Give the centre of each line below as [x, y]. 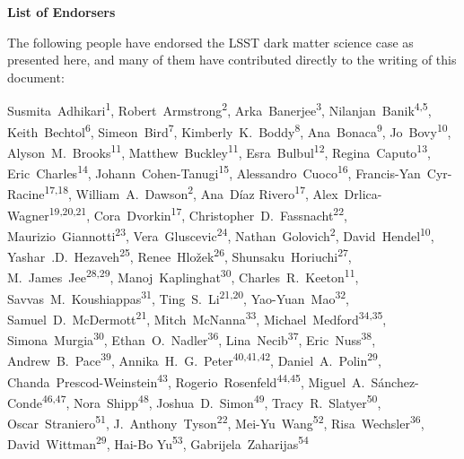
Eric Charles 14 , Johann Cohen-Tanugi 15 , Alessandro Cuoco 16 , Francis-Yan [214, 172]
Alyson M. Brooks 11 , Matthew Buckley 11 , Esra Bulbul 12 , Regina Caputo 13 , [219, 151]
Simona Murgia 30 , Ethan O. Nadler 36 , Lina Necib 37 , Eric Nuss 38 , [192, 338]
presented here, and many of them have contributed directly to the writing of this [232, 60]
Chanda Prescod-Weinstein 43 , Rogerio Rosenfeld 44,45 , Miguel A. [186, 380]
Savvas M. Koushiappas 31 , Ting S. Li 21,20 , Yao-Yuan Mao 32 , [178, 297]
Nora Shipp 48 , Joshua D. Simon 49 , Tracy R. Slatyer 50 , [228, 401]
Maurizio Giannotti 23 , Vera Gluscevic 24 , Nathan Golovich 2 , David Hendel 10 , [221, 234]
